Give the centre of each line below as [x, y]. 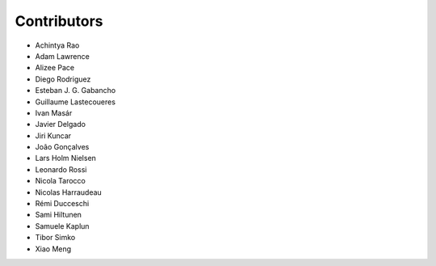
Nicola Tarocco [61, 181]
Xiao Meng [53, 249]
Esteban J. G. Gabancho [75, 91]
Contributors [59, 21]
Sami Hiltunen [59, 215]
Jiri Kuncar [53, 135]
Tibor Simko [55, 238]
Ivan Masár [54, 112]
